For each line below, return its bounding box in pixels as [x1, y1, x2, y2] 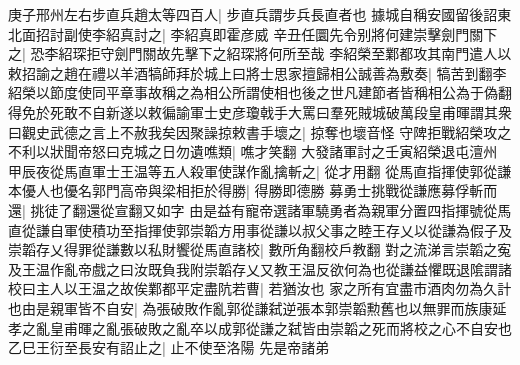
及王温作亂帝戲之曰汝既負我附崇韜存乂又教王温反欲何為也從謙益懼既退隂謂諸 [8, 258, 512, 279]
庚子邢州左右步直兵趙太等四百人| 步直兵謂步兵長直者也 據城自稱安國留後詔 [8, 4, 498, 24]
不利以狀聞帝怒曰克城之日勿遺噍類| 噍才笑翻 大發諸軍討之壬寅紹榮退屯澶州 [8, 141, 498, 162]
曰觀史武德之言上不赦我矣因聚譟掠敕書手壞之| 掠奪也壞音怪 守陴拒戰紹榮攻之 [8, 121, 512, 142]
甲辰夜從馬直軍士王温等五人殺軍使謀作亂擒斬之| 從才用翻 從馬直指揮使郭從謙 [8, 160, 512, 181]
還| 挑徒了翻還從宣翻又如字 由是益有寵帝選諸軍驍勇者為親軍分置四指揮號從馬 [8, 199, 512, 220]
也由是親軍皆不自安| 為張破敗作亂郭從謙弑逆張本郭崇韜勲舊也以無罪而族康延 [8, 297, 507, 318]
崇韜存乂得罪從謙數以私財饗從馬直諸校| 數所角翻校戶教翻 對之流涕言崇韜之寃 [8, 239, 512, 260]
